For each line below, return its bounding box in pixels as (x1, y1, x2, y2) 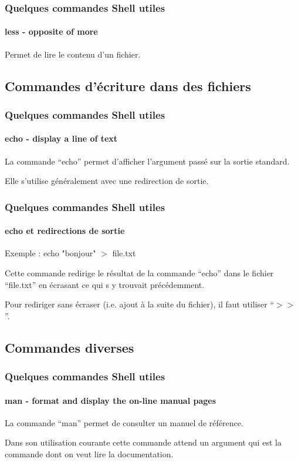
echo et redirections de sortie (5, 225, 125, 237)
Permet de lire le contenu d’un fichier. (5, 48, 141, 60)
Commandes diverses (5, 338, 134, 356)
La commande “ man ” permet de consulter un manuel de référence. (5, 416, 243, 428)
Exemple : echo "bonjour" (5, 247, 96, 259)
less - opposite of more (5, 25, 98, 38)
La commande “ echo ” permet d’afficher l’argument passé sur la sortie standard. (5, 155, 290, 167)
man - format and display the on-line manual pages (5, 394, 216, 406)
